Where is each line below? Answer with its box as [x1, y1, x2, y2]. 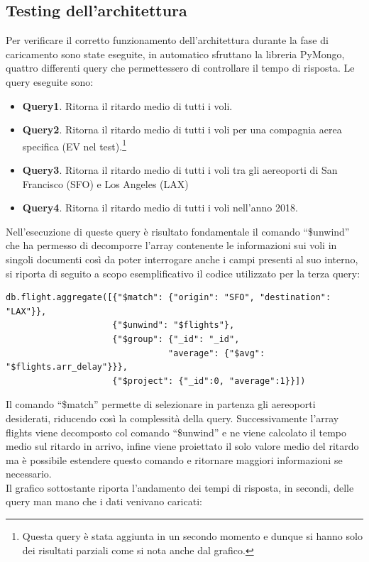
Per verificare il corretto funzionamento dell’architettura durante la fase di [6, 33, 329, 48]
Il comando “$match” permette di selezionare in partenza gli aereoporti [6, 397, 316, 412]
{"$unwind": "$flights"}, [112, 320, 235, 331]
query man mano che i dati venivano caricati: [6, 494, 202, 509]
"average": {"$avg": [168, 348, 265, 358]
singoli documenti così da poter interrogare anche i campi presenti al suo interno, [6, 251, 358, 266]
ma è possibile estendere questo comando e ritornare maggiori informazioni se [6, 452, 343, 467]
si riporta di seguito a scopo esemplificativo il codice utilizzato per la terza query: [6, 265, 360, 280]
